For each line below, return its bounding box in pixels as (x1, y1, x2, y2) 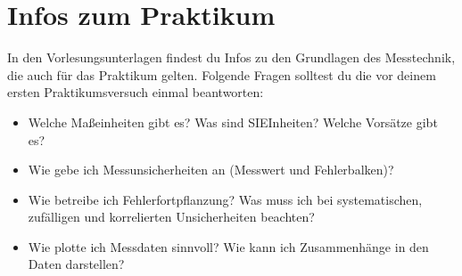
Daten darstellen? (28, 255, 125, 273)
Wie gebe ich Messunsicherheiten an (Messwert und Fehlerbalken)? (28, 160, 394, 179)
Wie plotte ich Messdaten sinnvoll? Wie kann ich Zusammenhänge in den (28, 237, 429, 256)
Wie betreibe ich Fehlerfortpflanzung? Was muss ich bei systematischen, (28, 190, 423, 208)
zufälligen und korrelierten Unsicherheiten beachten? (28, 207, 315, 226)
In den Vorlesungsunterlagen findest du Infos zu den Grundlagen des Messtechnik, (7, 48, 456, 67)
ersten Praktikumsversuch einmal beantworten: (7, 83, 264, 101)
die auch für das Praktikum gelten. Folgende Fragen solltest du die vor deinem (7, 65, 436, 84)
